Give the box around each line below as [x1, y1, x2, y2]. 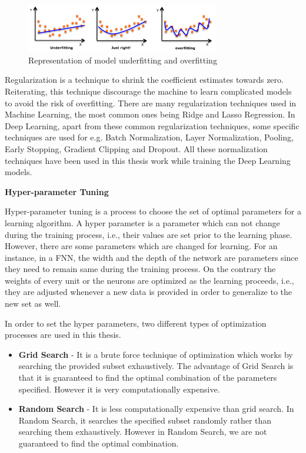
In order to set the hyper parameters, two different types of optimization [5, 317, 267, 329]
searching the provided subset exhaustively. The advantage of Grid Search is [18, 360, 294, 372]
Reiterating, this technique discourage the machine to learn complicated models [5, 85, 292, 97]
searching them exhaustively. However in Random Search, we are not [18, 425, 267, 438]
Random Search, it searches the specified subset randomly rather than [18, 414, 272, 426]
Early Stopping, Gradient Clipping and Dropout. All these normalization [5, 142, 268, 155]
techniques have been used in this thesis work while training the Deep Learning [5, 154, 291, 166]
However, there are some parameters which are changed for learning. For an [5, 240, 278, 252]
